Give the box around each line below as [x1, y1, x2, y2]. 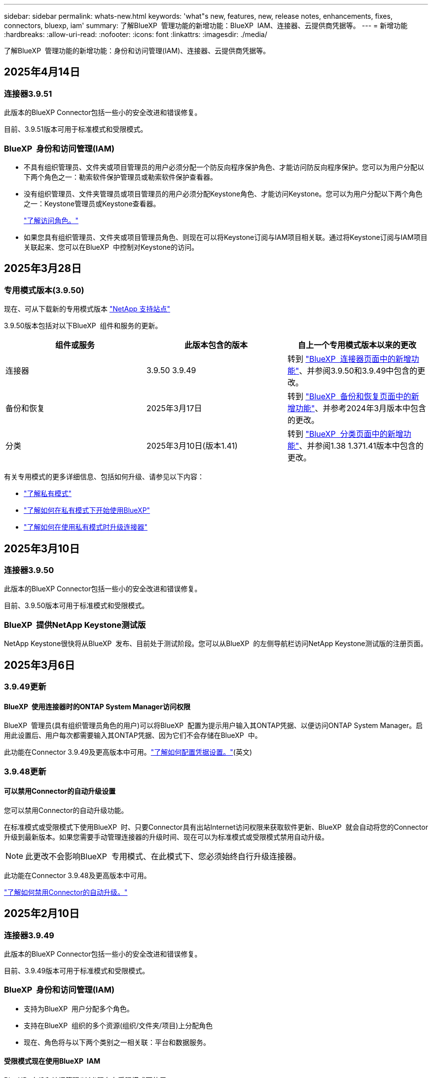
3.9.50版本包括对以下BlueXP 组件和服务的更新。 [4, 321, 162, 330]
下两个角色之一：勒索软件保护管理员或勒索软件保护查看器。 [24, 172, 217, 181]
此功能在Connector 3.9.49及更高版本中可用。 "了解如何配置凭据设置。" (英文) [4, 748, 252, 757]
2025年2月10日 [4, 907, 80, 920]
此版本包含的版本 [184, 340, 248, 350]
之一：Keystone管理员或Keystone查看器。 [24, 199, 160, 208]
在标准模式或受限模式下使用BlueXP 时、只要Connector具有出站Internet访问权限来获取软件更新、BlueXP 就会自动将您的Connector [4, 822, 428, 831]
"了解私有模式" [24, 489, 72, 498]
